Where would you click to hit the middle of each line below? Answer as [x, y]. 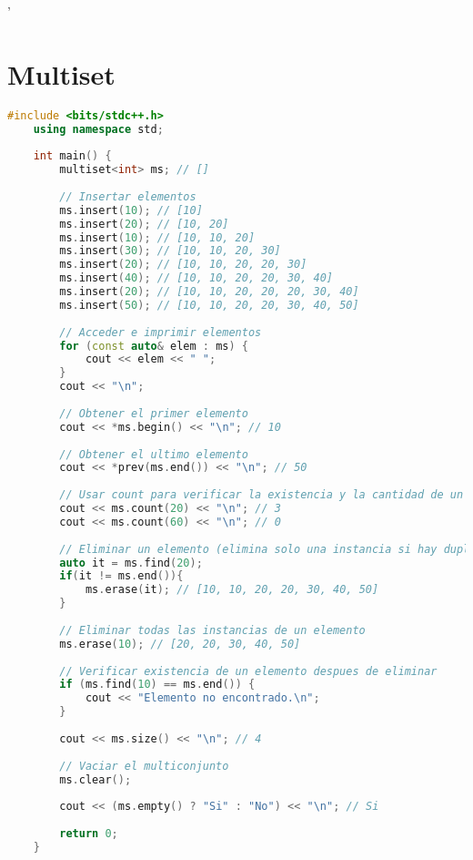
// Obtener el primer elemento [154, 413]
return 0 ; [89, 834]
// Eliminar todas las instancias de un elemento [212, 630]
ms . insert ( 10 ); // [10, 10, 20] [157, 237]
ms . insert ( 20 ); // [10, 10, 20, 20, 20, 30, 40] [209, 292]
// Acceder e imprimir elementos [161, 332]
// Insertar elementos [128, 196]
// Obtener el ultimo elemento [154, 454]
